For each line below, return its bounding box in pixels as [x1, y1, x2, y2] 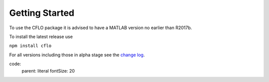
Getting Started [9, 7, 75, 18]
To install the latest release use [9, 34, 73, 40]
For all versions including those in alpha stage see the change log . [9, 52, 145, 58]
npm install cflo [9, 43, 52, 49]
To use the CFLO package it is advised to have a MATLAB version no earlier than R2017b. [9, 25, 192, 31]
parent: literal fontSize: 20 [21, 68, 75, 74]
